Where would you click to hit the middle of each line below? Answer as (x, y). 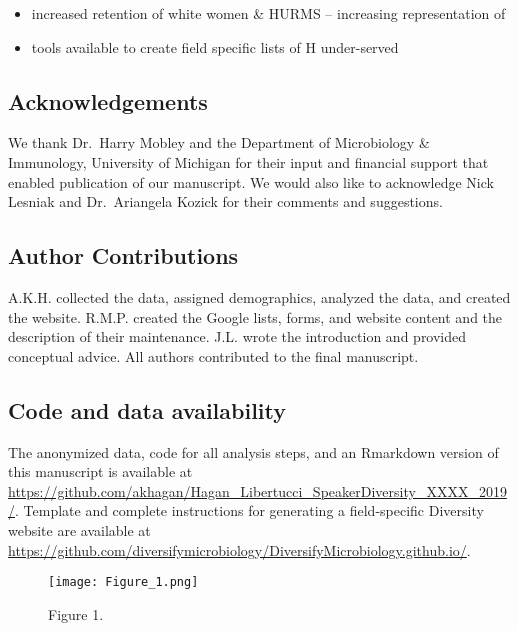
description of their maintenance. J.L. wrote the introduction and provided (237, 336)
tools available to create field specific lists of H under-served (215, 46)
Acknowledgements (108, 100)
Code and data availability (147, 409)
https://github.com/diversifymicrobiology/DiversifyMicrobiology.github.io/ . (239, 549)
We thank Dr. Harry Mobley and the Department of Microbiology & (219, 142)
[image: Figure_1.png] (123, 582)
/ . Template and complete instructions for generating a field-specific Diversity (246, 510)
